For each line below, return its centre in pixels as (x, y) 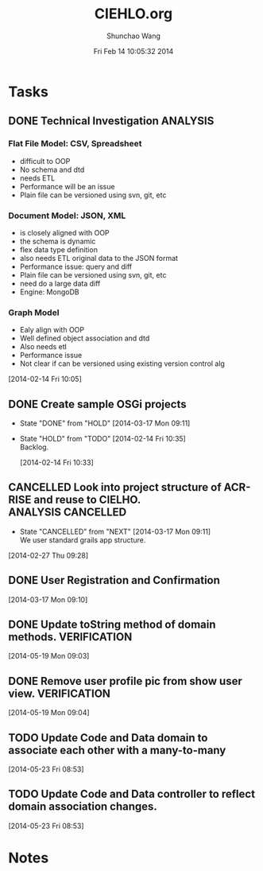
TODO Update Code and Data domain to (108, 738)
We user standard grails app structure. (83, 540)
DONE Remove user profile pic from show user (125, 681)
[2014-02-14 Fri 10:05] (45, 379)
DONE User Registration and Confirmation (114, 580)
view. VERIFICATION (60, 693)
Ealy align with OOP (52, 330)
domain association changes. (83, 807)
